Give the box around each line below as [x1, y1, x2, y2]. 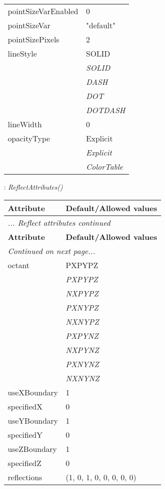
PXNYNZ [66, 358, 99, 370]
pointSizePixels [8, 34, 59, 45]
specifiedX [8, 400, 43, 412]
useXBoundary [8, 386, 58, 398]
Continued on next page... [8, 245, 95, 256]
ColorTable [86, 161, 123, 172]
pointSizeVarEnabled [8, 5, 78, 17]
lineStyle [8, 48, 37, 59]
